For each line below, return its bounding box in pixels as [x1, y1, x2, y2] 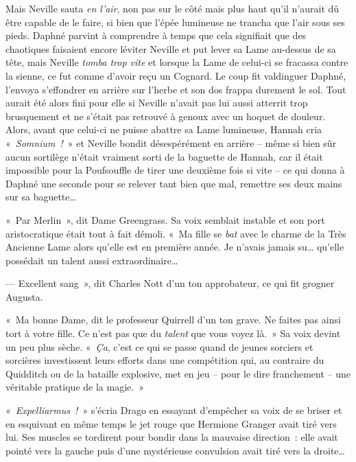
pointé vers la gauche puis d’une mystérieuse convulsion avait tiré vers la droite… [5, 443, 345, 457]
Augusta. [5, 289, 43, 303]
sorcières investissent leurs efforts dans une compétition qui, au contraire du [5, 353, 324, 367]
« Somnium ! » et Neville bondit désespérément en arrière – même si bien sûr [5, 135, 337, 150]
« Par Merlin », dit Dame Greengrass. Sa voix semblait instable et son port [5, 212, 325, 227]
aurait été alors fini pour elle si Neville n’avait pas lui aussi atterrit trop [5, 95, 308, 110]
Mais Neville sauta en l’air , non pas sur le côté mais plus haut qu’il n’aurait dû [5, 1, 340, 15]
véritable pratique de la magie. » [5, 380, 144, 394]
